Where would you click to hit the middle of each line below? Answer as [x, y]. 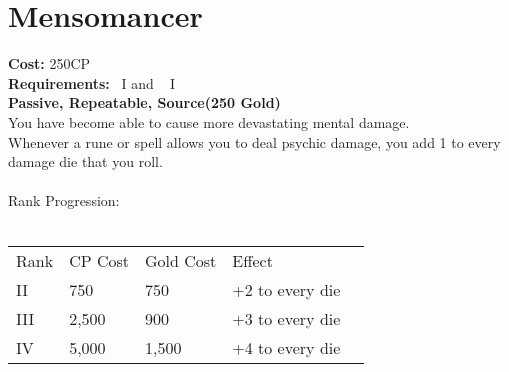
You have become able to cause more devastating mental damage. [209, 121]
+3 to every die [286, 319]
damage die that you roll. [85, 161]
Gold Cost [180, 261]
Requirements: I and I [92, 82]
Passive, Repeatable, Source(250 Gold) [144, 102]
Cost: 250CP [49, 63]
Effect [252, 261]
